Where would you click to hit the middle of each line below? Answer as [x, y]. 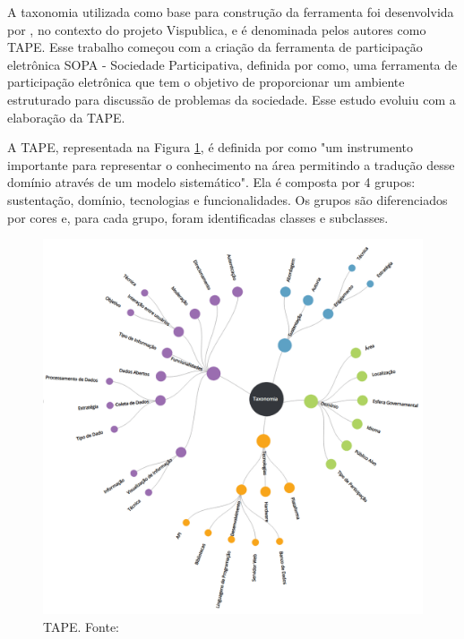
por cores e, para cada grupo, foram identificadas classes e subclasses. [198, 217]
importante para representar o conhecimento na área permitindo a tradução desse [231, 164]
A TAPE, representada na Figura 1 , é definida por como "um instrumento [211, 147]
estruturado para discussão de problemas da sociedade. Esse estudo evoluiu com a [232, 99]
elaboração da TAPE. [66, 117]
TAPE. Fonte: [81, 626]
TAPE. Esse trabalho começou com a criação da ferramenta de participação [215, 47]
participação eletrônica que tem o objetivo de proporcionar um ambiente [206, 82]
